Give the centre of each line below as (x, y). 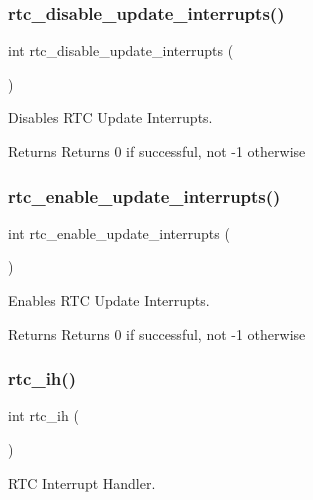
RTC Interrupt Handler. (82, 482)
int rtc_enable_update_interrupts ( (119, 232)
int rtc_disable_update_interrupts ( (121, 50)
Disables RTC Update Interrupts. (110, 117)
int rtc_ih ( (43, 415)
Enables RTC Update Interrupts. (109, 300)
